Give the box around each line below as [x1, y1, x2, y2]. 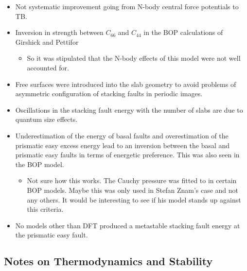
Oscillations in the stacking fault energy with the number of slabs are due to [15, 104, 243, 115]
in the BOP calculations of [143, 27, 223, 37]
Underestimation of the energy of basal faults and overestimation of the [15, 130, 229, 140]
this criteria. [27, 204, 64, 214]
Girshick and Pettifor [15, 36, 79, 47]
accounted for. [27, 62, 69, 72]
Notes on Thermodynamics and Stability [4, 254, 213, 269]
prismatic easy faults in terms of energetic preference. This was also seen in [15, 150, 240, 160]
